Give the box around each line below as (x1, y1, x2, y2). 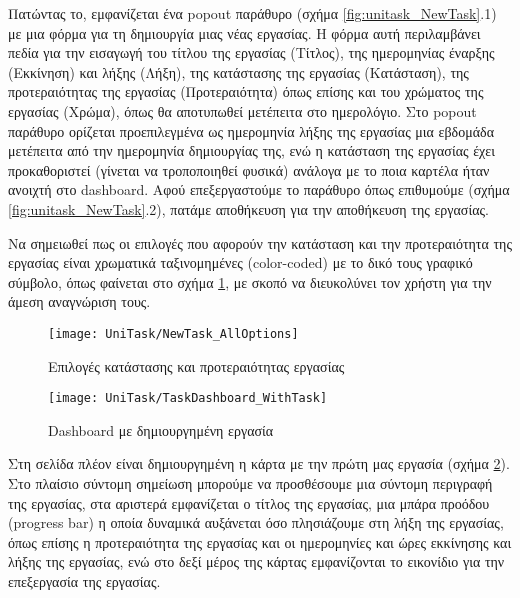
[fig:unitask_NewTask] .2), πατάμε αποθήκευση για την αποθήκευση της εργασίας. (8, 198, 489, 219)
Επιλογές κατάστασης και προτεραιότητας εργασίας (48, 355, 345, 376)
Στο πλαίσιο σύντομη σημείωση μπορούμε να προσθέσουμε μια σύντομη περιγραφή (8, 473, 493, 493)
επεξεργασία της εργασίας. (8, 570, 161, 591)
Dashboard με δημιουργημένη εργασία (48, 419, 274, 440)
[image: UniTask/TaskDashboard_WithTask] (48, 391, 328, 406)
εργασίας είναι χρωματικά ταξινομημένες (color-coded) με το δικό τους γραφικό (8, 252, 473, 273)
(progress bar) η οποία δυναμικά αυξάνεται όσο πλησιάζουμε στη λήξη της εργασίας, (8, 512, 504, 533)
